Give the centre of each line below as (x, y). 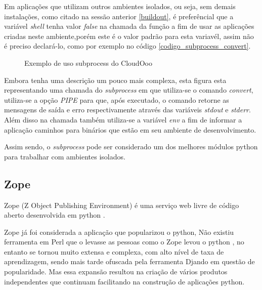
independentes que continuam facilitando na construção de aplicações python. (124, 281)
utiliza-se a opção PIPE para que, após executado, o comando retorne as (117, 99)
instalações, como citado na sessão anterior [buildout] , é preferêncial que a (119, 16)
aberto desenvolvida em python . (55, 215)
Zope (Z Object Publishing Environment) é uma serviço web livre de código (122, 205)
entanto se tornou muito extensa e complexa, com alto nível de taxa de (114, 251)
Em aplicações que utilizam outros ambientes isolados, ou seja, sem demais (120, 6)
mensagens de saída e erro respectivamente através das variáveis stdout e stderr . (127, 110)
